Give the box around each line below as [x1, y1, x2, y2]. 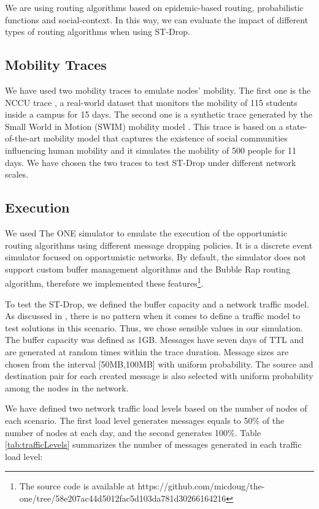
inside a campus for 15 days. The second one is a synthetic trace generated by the [5, 108, 313, 121]
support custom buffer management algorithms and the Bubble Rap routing [5, 262, 291, 275]
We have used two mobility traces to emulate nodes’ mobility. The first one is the [5, 83, 311, 96]
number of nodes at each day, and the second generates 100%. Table [5, 426, 261, 439]
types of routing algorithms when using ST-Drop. [5, 25, 190, 38]
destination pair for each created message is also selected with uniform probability [5, 369, 313, 382]
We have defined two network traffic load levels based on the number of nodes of [5, 402, 307, 415]
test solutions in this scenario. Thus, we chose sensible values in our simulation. [5, 321, 303, 334]
